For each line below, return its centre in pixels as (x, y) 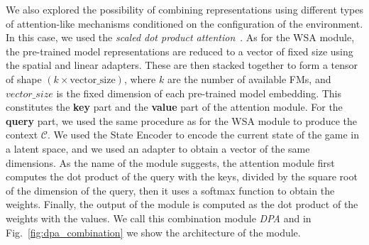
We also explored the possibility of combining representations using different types (184, 9)
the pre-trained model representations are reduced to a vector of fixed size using (180, 51)
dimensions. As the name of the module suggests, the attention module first (170, 162)
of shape (24, 78)
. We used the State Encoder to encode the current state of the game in (203, 135)
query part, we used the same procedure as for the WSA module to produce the (181, 120)
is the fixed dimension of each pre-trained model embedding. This (199, 93)
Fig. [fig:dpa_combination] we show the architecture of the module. (153, 232)
